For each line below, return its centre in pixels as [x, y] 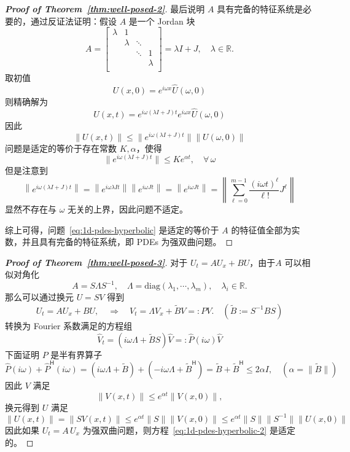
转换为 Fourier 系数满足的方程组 [69, 325]
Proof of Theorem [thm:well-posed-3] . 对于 [96, 262]
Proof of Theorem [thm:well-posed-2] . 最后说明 [105, 9]
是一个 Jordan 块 [162, 21]
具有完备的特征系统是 [260, 9]
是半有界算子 [76, 354]
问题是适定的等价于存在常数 [61, 148]
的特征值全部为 [261, 229]
